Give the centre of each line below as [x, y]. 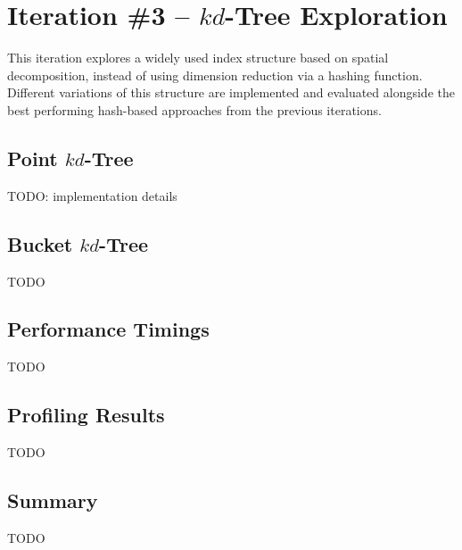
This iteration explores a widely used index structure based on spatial [198, 58]
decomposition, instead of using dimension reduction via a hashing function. [215, 75]
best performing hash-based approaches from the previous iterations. [194, 109]
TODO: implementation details [92, 195]
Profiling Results [86, 415]
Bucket [40, 243]
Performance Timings [108, 329]
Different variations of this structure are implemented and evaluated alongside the [231, 92]
